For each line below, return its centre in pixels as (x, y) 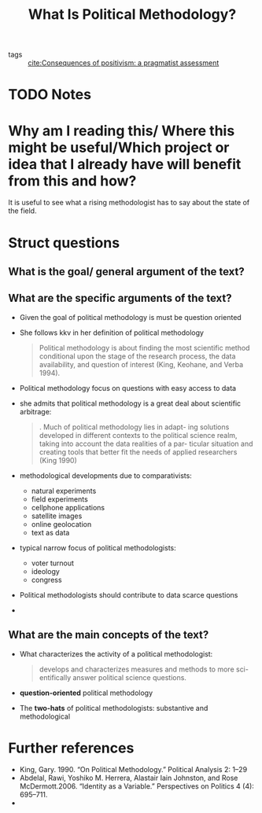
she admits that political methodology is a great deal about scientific (130, 403)
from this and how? (72, 180)
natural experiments (64, 491)
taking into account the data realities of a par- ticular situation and (146, 443)
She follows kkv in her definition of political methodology (112, 333)
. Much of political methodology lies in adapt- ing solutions (134, 427)
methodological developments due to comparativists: (106, 475)
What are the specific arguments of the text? (120, 298)
